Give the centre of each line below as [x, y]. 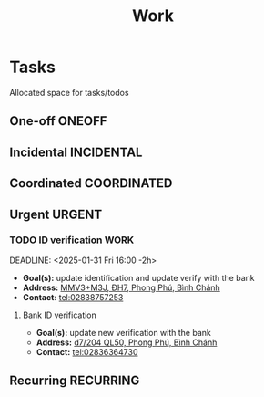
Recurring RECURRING [75, 381]
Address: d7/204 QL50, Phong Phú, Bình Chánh [127, 342]
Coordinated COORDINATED [91, 183]
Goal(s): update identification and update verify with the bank [138, 277]
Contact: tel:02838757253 [73, 297]
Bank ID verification [60, 315]
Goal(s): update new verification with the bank [123, 332]
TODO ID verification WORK [72, 240]
